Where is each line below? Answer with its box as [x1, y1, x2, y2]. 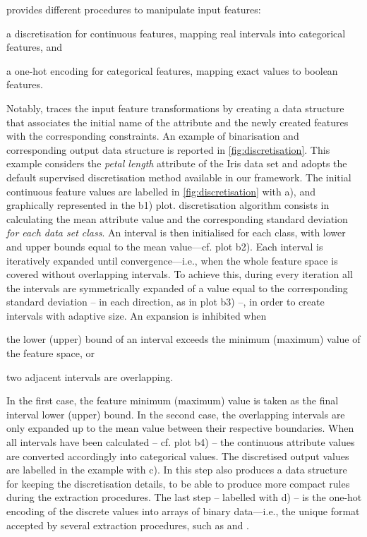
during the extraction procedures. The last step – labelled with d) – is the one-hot [6, 490, 362, 505]
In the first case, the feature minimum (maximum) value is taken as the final [6, 393, 339, 408]
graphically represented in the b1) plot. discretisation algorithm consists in [6, 198, 330, 212]
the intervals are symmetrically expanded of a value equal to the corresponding [6, 280, 348, 295]
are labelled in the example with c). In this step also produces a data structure [6, 462, 347, 477]
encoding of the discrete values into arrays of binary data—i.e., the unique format [6, 504, 360, 518]
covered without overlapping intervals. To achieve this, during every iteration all [6, 267, 353, 282]
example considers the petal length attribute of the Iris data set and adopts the [6, 156, 347, 171]
